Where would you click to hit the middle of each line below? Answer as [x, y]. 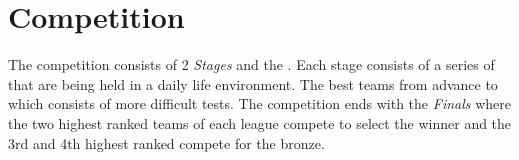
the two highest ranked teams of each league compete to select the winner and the [260, 122]
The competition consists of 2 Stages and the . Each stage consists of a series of [251, 64]
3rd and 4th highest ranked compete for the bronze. [166, 142]
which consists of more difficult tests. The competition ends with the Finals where [259, 103]
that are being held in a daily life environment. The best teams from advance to [253, 83]
